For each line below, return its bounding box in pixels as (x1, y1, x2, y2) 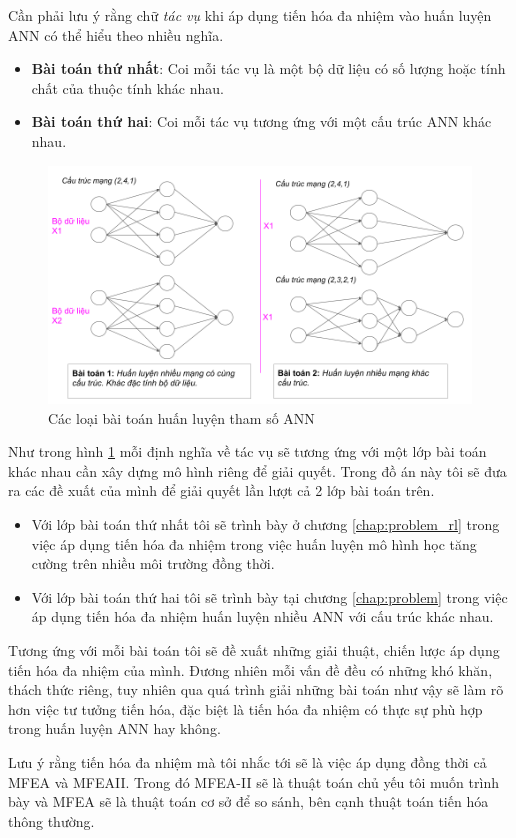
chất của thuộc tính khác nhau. (31, 77, 224, 98)
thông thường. (8, 810, 95, 831)
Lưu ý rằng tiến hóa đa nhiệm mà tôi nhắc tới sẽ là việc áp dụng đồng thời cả (8, 751, 487, 772)
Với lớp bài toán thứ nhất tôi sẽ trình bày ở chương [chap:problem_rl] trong (31, 514, 500, 535)
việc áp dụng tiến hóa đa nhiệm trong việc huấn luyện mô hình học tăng (31, 533, 477, 554)
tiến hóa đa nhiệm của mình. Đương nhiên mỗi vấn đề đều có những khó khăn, (8, 659, 493, 680)
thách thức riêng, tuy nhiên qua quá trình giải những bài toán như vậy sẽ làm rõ (8, 679, 504, 700)
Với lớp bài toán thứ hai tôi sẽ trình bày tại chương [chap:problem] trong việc (31, 586, 508, 607)
